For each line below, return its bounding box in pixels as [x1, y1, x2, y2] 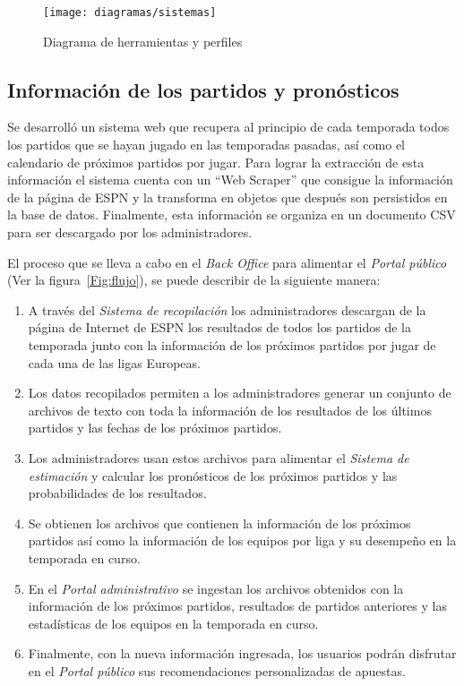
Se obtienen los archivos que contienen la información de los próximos [28, 513, 411, 532]
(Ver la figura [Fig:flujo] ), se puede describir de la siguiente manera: [7, 270, 381, 289]
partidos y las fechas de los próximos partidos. [28, 418, 282, 437]
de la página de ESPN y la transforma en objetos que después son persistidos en [7, 187, 448, 206]
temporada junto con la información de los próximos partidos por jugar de [28, 335, 436, 354]
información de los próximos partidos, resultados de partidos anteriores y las [28, 596, 447, 615]
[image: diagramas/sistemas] [43, 6, 217, 19]
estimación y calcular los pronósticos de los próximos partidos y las [28, 466, 398, 484]
